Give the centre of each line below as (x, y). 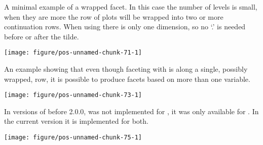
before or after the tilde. (42, 36)
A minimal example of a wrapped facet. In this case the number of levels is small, (131, 7)
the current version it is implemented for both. (76, 121)
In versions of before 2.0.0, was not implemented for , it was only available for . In (131, 111)
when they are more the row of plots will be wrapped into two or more (114, 16)
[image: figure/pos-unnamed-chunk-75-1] (73, 138)
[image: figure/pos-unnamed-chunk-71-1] (73, 53)
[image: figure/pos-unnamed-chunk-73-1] (73, 95)
